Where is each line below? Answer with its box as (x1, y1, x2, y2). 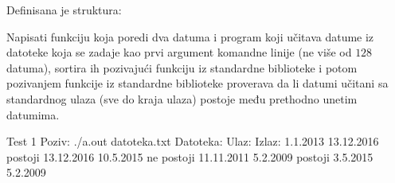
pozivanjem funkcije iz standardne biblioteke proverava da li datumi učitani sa (6, 75, 389, 91)
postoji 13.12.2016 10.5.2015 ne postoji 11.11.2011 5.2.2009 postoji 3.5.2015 (6, 148, 373, 165)
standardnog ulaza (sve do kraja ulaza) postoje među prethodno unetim (6, 90, 358, 107)
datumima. (6, 106, 60, 123)
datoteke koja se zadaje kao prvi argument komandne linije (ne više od (6, 44, 352, 60)
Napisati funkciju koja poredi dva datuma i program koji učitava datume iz (6, 28, 374, 45)
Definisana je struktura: (6, 2, 122, 18)
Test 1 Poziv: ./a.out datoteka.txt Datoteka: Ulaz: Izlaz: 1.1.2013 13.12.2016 (6, 133, 379, 150)
